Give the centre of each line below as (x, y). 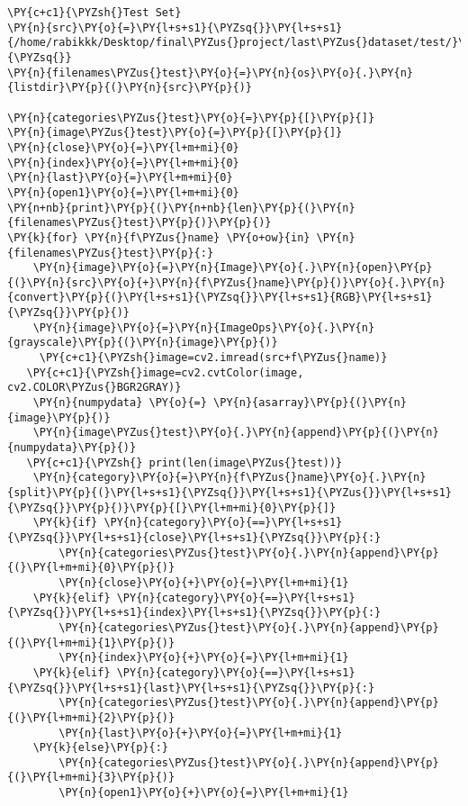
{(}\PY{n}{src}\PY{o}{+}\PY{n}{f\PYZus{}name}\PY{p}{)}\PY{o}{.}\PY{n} (226, 282)
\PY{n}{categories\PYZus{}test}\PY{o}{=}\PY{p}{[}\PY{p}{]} (191, 118)
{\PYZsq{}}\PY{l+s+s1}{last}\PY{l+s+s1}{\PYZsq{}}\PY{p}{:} (191, 688)
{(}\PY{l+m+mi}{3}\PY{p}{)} (91, 778)
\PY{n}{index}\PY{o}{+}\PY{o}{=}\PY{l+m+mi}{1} (204, 658)
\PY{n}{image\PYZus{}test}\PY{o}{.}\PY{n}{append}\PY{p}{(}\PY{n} (236, 433)
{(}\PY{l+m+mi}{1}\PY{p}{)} (91, 643)
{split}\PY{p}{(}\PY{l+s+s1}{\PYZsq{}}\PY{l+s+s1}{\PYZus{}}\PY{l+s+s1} (229, 493)
